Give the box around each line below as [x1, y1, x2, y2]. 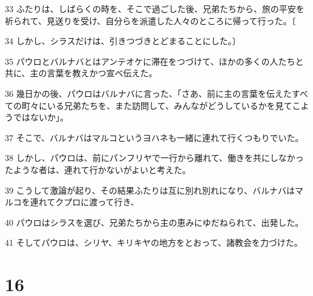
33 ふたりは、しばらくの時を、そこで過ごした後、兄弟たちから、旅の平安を [5, 2, 305, 15]
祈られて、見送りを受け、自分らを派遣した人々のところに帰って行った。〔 [5, 14, 296, 27]
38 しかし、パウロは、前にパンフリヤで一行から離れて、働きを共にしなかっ [5, 151, 304, 164]
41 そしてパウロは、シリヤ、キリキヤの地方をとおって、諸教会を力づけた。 [5, 236, 303, 249]
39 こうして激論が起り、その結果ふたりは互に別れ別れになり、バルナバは [5, 183, 295, 196]
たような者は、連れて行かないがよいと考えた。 [5, 163, 191, 176]
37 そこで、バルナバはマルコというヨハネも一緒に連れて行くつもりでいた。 [5, 131, 304, 143]
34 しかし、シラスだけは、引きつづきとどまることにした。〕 [5, 35, 241, 47]
